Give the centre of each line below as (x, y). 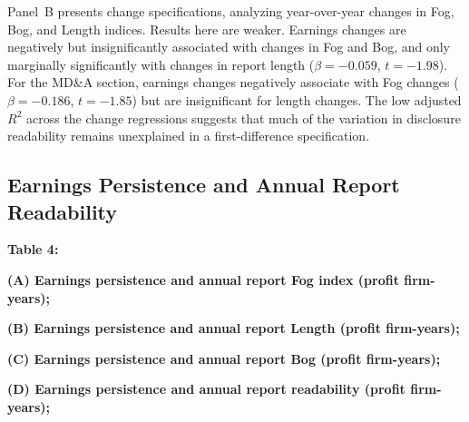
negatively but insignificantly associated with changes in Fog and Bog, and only (229, 47)
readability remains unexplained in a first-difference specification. (189, 136)
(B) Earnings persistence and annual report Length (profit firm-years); (234, 328)
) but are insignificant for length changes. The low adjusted (297, 99)
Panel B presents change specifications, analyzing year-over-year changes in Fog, (231, 11)
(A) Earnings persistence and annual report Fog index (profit (203, 279)
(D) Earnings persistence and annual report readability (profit (206, 389)
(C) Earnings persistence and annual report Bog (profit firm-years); (224, 358)
